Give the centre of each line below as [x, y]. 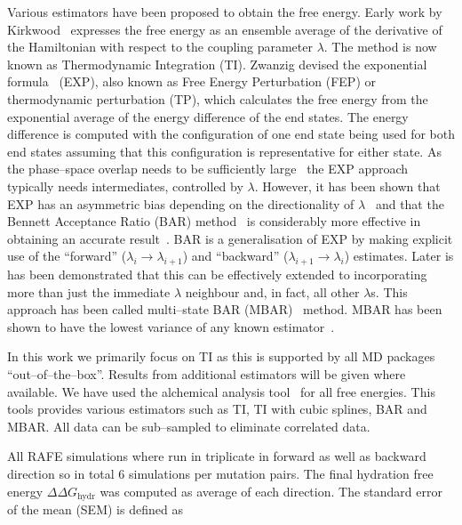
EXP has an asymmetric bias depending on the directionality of [181, 203]
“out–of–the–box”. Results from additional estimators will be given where [207, 374]
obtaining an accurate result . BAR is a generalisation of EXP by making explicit [230, 238]
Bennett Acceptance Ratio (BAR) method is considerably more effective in [214, 221]
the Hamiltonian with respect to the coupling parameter [160, 47]
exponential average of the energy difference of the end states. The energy [208, 116]
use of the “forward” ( [67, 256]
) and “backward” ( [235, 256]
